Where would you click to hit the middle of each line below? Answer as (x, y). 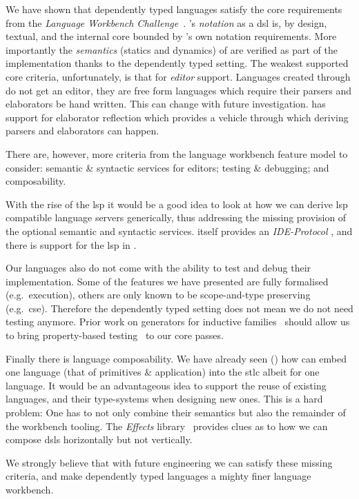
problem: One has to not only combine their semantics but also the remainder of (176, 413)
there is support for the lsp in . (71, 244)
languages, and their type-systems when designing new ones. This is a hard (164, 399)
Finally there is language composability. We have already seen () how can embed (176, 358)
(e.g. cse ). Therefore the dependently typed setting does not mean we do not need (179, 308)
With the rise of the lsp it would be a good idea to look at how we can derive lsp (177, 204)
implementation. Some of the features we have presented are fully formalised (167, 281)
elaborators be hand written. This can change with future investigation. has (166, 104)
